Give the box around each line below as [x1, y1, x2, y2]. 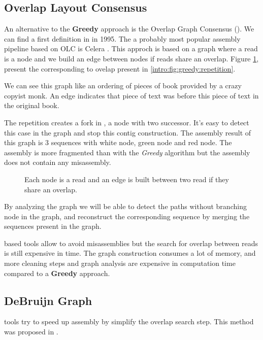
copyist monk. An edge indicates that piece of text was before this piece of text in [4, 90, 259, 100]
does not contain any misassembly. [4, 157, 111, 167]
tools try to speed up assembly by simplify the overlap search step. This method [4, 316, 254, 327]
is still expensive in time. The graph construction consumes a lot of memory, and [4, 248, 256, 258]
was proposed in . [4, 326, 58, 337]
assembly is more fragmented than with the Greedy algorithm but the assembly [4, 147, 250, 157]
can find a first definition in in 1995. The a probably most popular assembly [4, 33, 241, 44]
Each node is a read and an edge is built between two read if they [24, 174, 229, 184]
